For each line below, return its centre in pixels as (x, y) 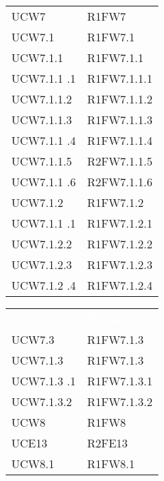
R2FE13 (107, 443)
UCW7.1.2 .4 (44, 285)
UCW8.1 (33, 464)
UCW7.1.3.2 (42, 401)
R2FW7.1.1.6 (120, 182)
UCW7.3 (33, 339)
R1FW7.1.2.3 (120, 264)
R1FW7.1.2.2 (120, 244)
